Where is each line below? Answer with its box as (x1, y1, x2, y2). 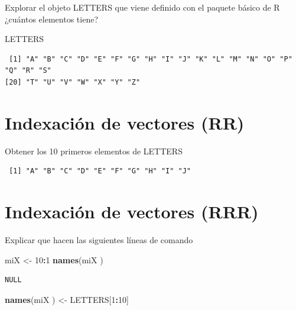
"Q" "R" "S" (5, 66, 51, 75)
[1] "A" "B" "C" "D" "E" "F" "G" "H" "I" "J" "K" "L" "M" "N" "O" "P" (9, 54, 292, 63)
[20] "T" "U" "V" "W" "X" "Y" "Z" (5, 77, 141, 86)
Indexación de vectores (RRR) (5, 199, 259, 224)
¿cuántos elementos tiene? (5, 12, 99, 25)
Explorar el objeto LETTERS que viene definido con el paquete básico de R (5, 1, 280, 13)
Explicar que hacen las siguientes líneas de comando (5, 234, 193, 246)
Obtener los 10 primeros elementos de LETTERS (5, 144, 183, 157)
